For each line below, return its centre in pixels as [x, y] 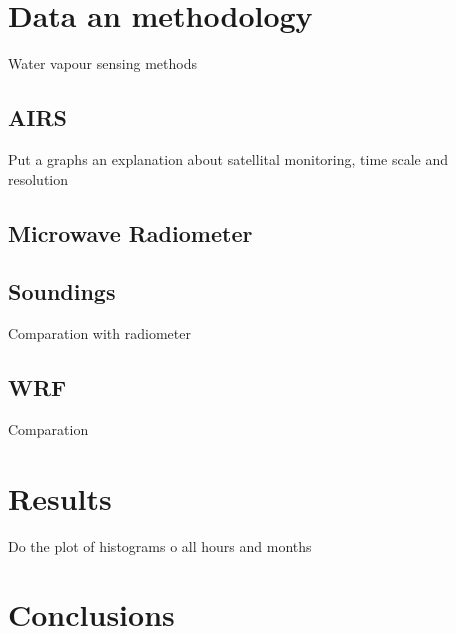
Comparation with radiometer [99, 333]
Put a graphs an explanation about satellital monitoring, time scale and [228, 158]
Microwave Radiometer [130, 232]
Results [60, 497]
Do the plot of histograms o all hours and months [160, 545]
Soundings [62, 291]
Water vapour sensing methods [102, 63]
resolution [38, 178]
